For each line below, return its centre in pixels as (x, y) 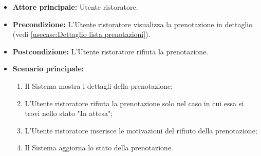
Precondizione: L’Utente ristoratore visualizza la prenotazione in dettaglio (133, 24)
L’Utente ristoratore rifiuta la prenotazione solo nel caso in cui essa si (134, 103)
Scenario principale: (48, 69)
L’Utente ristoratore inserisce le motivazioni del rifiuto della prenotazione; (141, 130)
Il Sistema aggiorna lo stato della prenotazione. (99, 148)
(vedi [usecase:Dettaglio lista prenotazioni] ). (81, 34)
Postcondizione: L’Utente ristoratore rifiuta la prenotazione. (110, 51)
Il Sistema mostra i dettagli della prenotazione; (99, 85)
